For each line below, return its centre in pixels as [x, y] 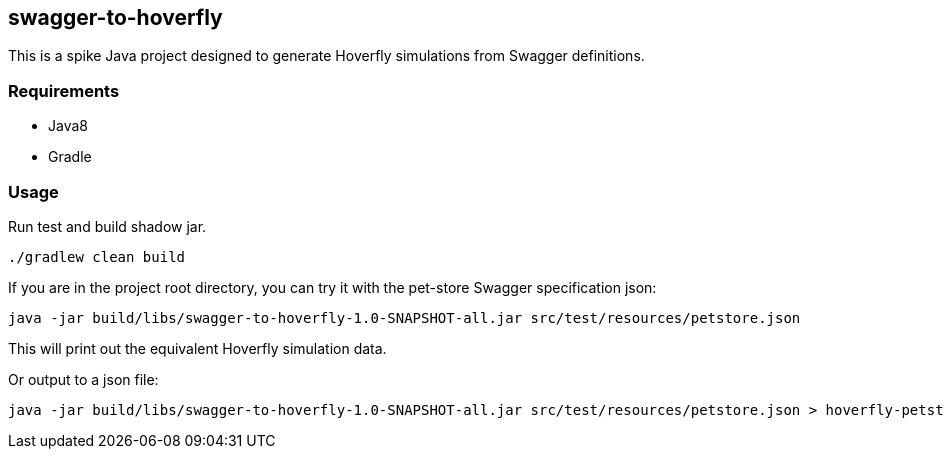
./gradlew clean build [97, 256]
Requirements [64, 90]
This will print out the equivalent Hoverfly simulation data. [197, 348]
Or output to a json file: [83, 379]
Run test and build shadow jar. [107, 226]
